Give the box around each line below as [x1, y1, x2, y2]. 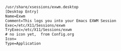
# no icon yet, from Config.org [5, 32, 74, 37]
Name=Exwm [5, 14, 26, 19]
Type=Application [5, 41, 41, 46]
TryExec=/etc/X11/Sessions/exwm [5, 27, 72, 32]
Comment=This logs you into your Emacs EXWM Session [5, 18, 117, 23]
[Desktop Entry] [5, 9, 39, 14]
